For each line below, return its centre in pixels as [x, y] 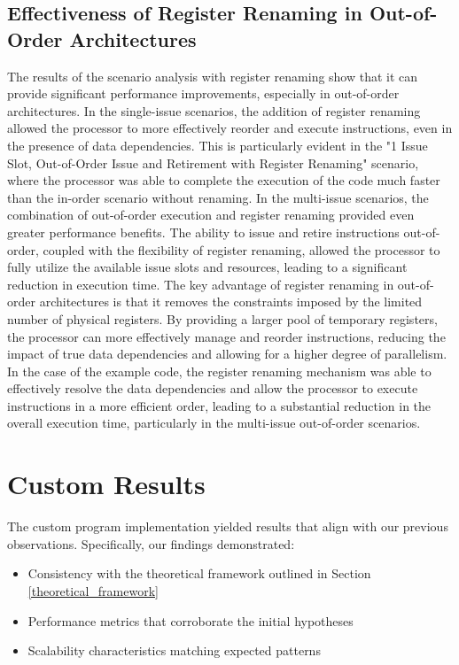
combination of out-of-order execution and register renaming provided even [211, 215]
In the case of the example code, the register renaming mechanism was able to [219, 371]
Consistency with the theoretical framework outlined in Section [199, 573]
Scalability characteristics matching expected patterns [174, 650]
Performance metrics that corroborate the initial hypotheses [191, 620]
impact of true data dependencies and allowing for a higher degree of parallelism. [227, 354]
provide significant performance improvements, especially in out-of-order [203, 93]
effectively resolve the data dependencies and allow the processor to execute [213, 388]
